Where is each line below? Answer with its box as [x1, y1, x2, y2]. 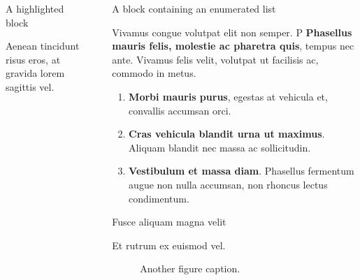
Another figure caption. [140, 261, 240, 276]
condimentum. [129, 191, 189, 205]
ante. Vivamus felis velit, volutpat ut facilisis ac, [112, 52, 319, 66]
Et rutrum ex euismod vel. [112, 237, 226, 252]
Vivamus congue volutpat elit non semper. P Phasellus [112, 24, 352, 39]
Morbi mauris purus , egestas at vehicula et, [129, 89, 328, 103]
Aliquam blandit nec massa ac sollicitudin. [129, 140, 311, 154]
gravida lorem [6, 66, 65, 80]
